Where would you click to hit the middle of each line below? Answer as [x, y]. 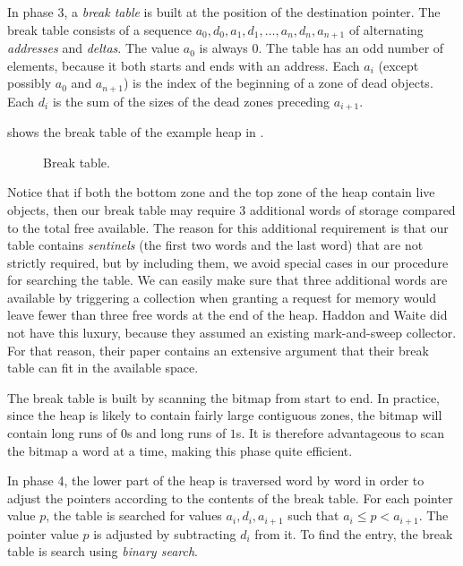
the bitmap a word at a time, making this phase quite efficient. [180, 450]
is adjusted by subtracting [165, 533]
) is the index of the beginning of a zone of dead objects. [278, 83]
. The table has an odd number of [351, 48]
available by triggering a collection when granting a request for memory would [222, 297]
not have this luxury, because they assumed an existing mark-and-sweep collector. [232, 333]
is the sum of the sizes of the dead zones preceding [191, 101]
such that [313, 515]
